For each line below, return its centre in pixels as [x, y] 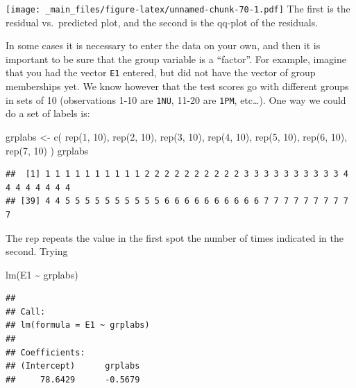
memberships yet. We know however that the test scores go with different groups [177, 86]
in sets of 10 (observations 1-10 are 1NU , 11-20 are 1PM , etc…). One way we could [176, 99]
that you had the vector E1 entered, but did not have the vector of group [161, 72]
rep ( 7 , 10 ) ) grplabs [47, 150]
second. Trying [37, 251]
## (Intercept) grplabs [73, 366]
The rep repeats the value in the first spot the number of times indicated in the [175, 237]
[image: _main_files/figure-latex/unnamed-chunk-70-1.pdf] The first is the [178, 8]
